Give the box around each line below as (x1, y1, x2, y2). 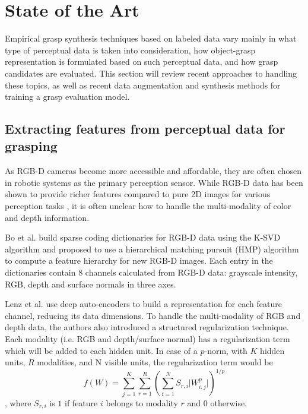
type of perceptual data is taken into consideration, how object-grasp (5, 43, 256, 56)
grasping (5, 137, 58, 155)
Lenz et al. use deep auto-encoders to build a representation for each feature (5, 298, 282, 310)
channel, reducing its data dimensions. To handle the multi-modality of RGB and (5, 309, 301, 321)
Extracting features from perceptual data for (5, 119, 285, 138)
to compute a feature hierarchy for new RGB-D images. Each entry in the (5, 254, 273, 267)
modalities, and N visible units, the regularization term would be (37, 356, 273, 368)
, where (5, 396, 31, 409)
